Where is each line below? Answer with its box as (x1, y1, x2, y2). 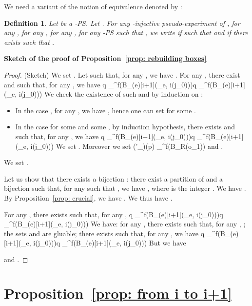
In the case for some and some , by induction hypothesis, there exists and (15, 122, 235, 132)
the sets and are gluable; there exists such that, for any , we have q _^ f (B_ (4, 228, 231, 238)
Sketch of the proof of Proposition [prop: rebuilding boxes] (4, 53, 207, 63)
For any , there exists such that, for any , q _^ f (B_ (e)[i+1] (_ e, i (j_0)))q (4, 209, 223, 219)
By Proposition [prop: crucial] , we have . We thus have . (4, 192, 173, 203)
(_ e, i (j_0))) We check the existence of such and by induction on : (4, 89, 203, 99)
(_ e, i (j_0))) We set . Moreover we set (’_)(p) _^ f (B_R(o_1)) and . (15, 141, 223, 151)
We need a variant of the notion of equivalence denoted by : (4, 1, 182, 11)
